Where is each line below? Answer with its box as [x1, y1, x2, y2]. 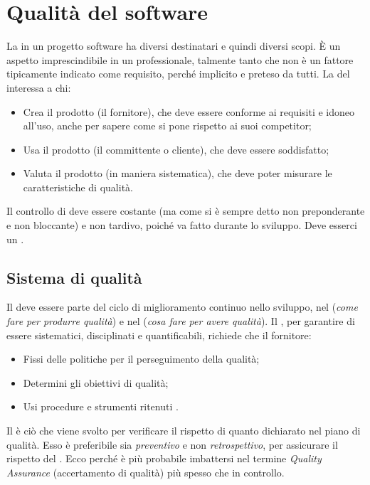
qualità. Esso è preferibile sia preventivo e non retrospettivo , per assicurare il [6, 437, 338, 452]
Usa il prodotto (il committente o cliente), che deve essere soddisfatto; [23, 142, 329, 156]
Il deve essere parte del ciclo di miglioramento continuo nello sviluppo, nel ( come [6, 299, 358, 314]
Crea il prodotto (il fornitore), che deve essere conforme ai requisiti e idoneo [23, 104, 355, 119]
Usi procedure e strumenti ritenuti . [23, 399, 179, 414]
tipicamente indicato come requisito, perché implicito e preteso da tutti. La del [6, 66, 350, 81]
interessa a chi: [6, 80, 71, 95]
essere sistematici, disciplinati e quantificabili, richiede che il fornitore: [6, 327, 312, 342]
